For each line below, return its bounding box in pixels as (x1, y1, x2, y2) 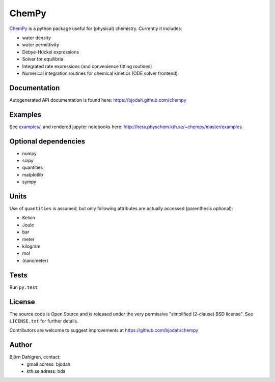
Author (9, 341, 33, 349)
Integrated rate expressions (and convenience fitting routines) (22, 63, 152, 69)
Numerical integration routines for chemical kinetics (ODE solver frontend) (22, 70, 178, 76)
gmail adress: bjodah (26, 361, 71, 367)
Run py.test (9, 284, 38, 290)
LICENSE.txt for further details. (9, 318, 78, 324)
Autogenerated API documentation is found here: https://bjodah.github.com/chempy (9, 97, 187, 103)
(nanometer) (22, 257, 48, 263)
